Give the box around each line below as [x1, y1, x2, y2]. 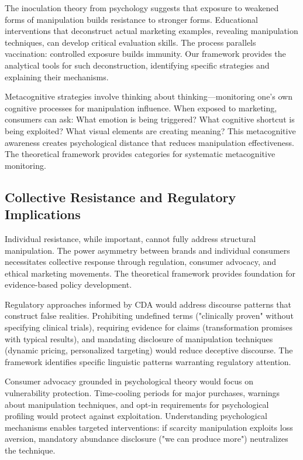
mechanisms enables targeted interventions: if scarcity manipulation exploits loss [5, 421, 293, 433]
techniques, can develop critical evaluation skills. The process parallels [5, 36, 256, 48]
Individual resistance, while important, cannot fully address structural [5, 232, 256, 244]
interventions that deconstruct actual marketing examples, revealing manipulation [5, 25, 298, 37]
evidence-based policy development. [5, 278, 132, 291]
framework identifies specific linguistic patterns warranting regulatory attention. [5, 355, 291, 367]
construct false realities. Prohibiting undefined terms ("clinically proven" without [5, 309, 294, 322]
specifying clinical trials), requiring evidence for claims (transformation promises [5, 321, 292, 333]
